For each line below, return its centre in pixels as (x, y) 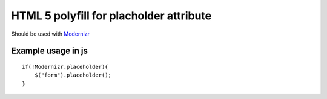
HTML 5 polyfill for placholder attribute (111, 16)
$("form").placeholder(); (73, 75)
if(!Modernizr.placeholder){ (65, 67)
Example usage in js (49, 51)
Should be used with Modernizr (51, 34)
